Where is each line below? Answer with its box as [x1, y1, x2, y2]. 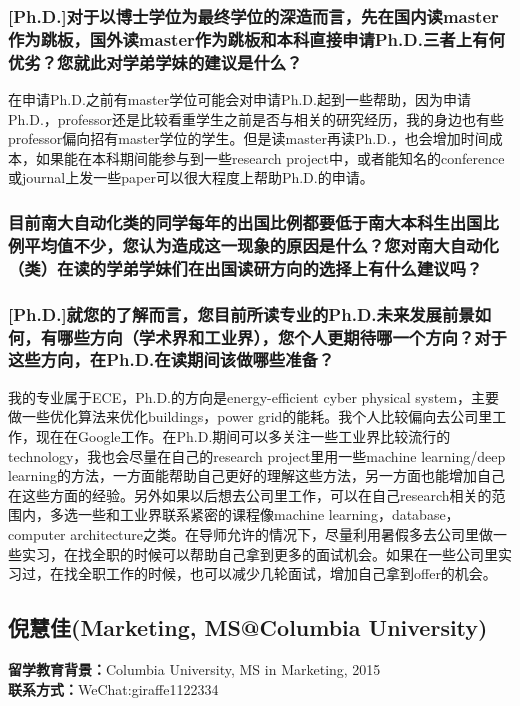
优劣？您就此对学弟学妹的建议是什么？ [8, 49, 303, 74]
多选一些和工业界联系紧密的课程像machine [49, 504, 325, 525]
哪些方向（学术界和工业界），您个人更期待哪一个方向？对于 [57, 324, 507, 349]
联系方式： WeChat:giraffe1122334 [8, 678, 219, 699]
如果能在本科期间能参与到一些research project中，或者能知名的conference [35, 147, 505, 168]
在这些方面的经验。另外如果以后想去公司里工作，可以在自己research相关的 [8, 484, 492, 505]
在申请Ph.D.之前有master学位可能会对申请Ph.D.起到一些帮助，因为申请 [8, 89, 471, 110]
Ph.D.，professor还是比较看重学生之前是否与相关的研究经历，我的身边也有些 [8, 108, 505, 129]
